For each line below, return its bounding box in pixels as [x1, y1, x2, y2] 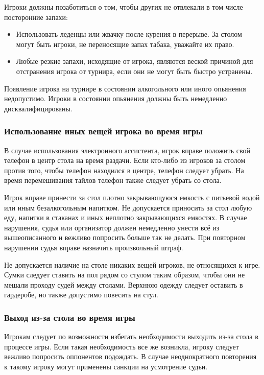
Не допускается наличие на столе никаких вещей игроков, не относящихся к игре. [4, 259, 260, 270]
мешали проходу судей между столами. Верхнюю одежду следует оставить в [4, 279, 243, 290]
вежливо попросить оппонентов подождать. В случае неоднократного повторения [4, 351, 257, 362]
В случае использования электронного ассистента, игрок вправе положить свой [4, 145, 250, 155]
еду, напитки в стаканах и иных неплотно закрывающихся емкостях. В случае [4, 212, 247, 223]
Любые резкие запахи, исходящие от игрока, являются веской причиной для [16, 56, 253, 66]
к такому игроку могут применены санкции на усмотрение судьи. [4, 361, 208, 371]
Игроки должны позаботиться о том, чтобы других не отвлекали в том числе [4, 2, 243, 12]
